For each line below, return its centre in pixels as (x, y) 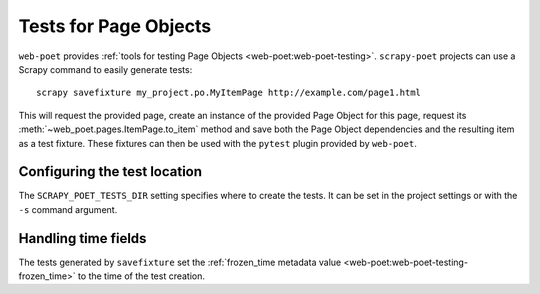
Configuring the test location (110, 171)
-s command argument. (68, 209)
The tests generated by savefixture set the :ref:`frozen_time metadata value (180, 262)
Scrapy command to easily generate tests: (105, 69)
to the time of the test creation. (141, 276)
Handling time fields (82, 238)
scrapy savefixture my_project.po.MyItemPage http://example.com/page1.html (229, 93)
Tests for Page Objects (115, 26)
